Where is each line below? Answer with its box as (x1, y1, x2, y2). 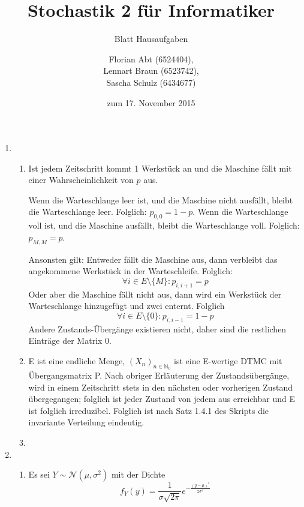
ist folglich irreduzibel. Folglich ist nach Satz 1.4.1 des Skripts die (28, 404, 269, 416)
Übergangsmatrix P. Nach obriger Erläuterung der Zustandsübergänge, (28, 369, 290, 382)
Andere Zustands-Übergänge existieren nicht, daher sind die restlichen (28, 322, 287, 335)
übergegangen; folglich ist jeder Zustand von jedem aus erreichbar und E (28, 392, 295, 405)
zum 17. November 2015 (107, 96, 195, 109)
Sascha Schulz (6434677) (106, 76, 196, 88)
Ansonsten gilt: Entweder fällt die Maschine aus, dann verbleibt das (28, 253, 278, 265)
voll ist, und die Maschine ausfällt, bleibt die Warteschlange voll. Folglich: (28, 219, 300, 232)
